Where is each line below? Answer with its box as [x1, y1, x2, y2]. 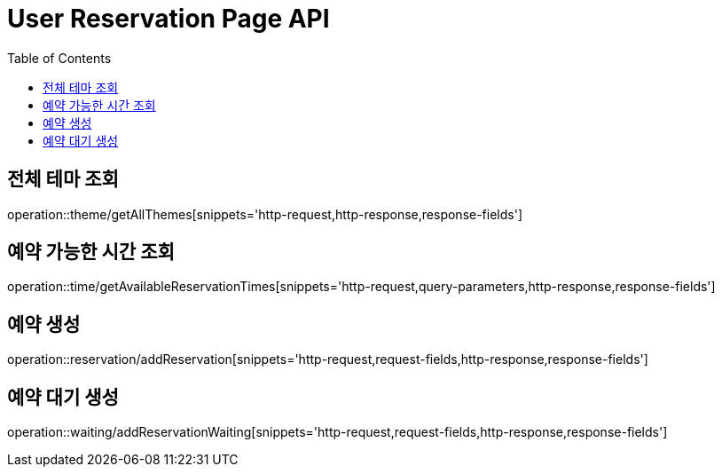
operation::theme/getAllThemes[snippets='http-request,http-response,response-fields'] [7, 206, 523, 222]
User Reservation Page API [7, 4, 330, 34]
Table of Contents [7, 50, 112, 66]
